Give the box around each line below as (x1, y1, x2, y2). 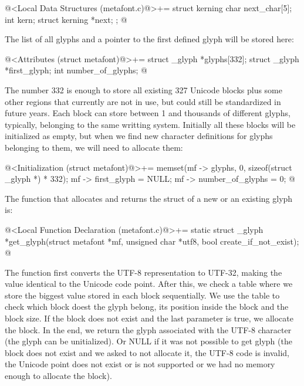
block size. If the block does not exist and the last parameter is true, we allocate (5, 312, 294, 324)
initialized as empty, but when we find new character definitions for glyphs (5, 130, 273, 142)
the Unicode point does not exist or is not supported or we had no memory (5, 358, 275, 370)
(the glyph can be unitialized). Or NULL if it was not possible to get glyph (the (5, 335, 292, 347)
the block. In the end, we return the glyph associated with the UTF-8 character (5, 323, 292, 336)
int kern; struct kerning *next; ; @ (5, 13, 127, 25)
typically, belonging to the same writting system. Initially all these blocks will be (5, 118, 296, 130)
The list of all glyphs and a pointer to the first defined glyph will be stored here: (5, 33, 294, 45)
